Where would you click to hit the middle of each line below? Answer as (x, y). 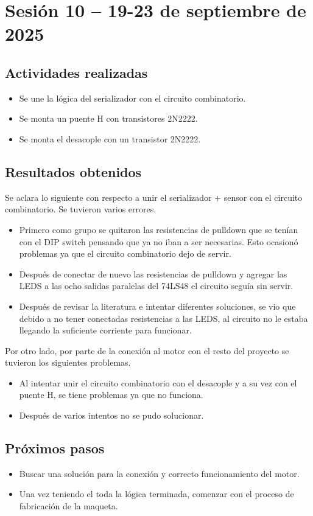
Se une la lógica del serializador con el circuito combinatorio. (132, 98)
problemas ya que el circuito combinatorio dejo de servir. (125, 253)
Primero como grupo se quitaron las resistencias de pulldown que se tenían (159, 229)
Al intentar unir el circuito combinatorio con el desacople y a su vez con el (158, 382)
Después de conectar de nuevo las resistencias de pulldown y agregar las (153, 274)
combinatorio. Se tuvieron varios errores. (81, 209)
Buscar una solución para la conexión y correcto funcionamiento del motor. (159, 473)
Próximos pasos (55, 448)
